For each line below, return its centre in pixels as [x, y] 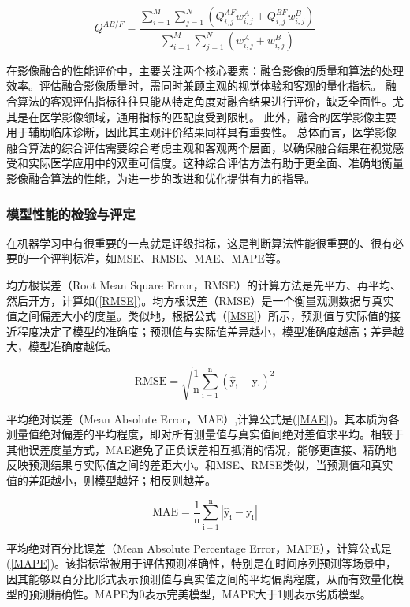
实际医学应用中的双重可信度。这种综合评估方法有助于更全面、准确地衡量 [216, 163]
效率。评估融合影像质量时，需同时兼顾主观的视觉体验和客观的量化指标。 [194, 86]
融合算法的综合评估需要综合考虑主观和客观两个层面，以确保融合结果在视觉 [199, 147]
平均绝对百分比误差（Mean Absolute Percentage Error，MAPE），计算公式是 [199, 547]
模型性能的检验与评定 [71, 213]
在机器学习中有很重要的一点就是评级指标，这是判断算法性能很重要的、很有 [199, 242]
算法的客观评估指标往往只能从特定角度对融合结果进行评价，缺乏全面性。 [205, 101]
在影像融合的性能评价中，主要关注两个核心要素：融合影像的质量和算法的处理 [205, 70]
